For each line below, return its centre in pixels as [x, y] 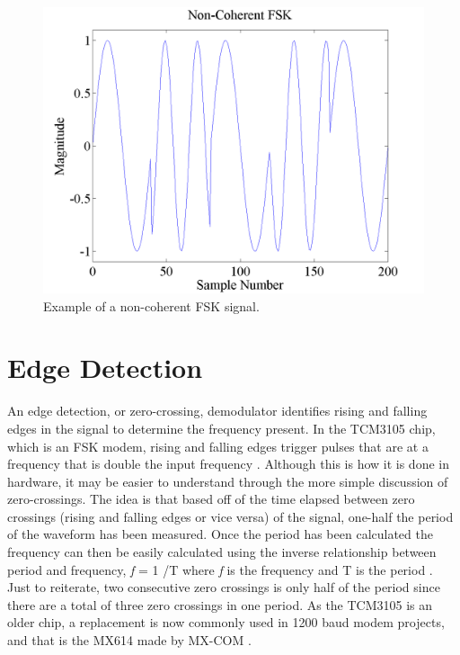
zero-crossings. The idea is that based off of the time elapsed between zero [211, 499]
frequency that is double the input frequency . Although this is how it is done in [228, 464]
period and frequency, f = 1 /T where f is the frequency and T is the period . [220, 569]
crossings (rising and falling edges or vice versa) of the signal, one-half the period [230, 516]
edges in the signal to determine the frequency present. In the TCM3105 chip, [221, 428]
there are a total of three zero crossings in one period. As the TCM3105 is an [220, 604]
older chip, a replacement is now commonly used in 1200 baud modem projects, [226, 622]
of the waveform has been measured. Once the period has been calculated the [220, 534]
